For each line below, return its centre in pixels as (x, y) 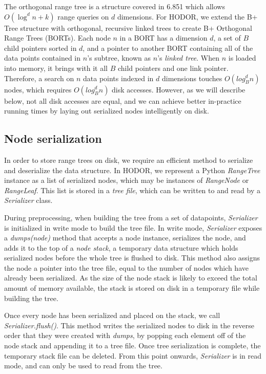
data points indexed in (118, 78)
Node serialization (53, 138)
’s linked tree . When (189, 58)
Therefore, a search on (39, 78)
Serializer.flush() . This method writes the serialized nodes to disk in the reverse (129, 325)
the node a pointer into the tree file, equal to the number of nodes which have (126, 267)
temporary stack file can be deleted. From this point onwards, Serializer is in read (133, 355)
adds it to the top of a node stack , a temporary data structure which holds (121, 247)
